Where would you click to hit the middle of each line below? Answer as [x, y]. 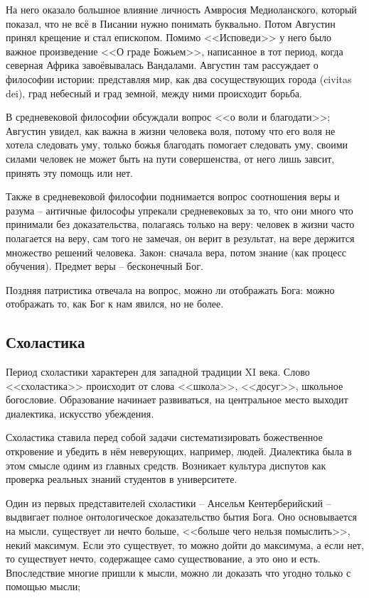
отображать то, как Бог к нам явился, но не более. [115, 304]
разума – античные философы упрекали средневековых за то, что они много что [180, 210]
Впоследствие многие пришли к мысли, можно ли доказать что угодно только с [178, 572]
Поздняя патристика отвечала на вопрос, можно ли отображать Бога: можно [170, 289]
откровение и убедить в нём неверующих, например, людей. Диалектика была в [179, 451]
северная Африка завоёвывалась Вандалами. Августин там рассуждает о [162, 65]
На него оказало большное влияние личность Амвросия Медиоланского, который [181, 9]
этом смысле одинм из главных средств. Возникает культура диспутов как [166, 465]
